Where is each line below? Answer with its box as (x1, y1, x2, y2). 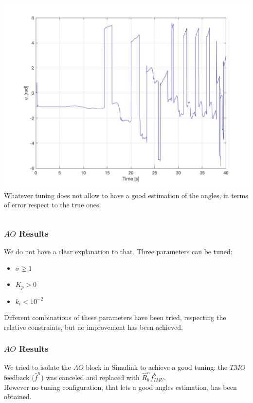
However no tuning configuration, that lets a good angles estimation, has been (4, 382, 237, 392)
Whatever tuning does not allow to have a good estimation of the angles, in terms (4, 190, 248, 200)
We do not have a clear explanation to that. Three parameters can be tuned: (4, 246, 233, 256)
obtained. (4, 391, 32, 402)
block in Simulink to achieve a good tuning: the (86, 362, 228, 372)
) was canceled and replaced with (41, 372, 140, 382)
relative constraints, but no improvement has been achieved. (4, 322, 183, 332)
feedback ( (4, 372, 35, 382)
